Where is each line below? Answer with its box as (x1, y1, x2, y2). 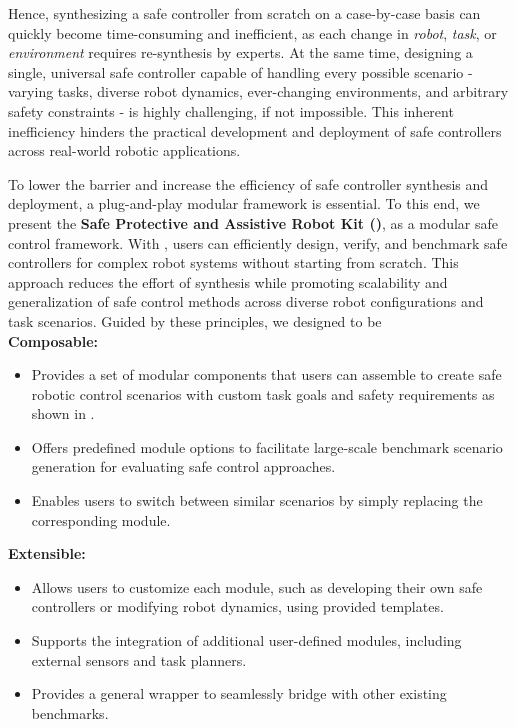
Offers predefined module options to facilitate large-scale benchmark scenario (31, 436, 503, 457)
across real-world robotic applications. (8, 140, 241, 161)
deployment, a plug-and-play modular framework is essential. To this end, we (8, 193, 480, 214)
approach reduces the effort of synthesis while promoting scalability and (8, 271, 448, 292)
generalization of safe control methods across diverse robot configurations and (8, 291, 484, 312)
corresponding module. (31, 509, 171, 530)
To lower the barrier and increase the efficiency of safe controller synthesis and (8, 173, 489, 194)
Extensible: (8, 543, 86, 564)
